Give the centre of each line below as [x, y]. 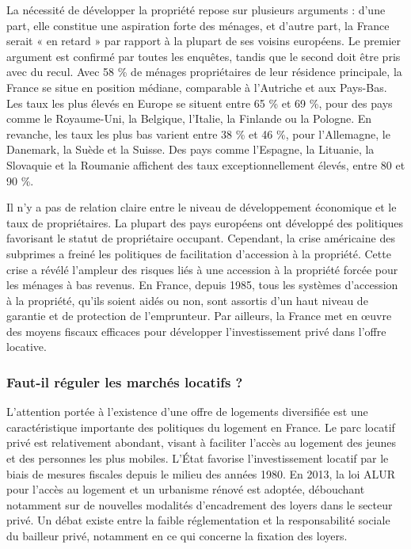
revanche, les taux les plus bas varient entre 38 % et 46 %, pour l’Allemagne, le [198, 133]
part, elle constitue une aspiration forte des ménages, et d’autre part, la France [198, 25]
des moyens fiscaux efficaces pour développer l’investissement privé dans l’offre [196, 331]
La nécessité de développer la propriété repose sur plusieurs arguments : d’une [196, 10]
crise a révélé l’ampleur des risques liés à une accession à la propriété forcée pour [202, 269]
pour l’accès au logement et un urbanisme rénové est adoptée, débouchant [186, 489]
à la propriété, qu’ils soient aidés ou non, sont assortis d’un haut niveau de [187, 300]
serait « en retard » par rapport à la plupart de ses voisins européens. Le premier [204, 41]
